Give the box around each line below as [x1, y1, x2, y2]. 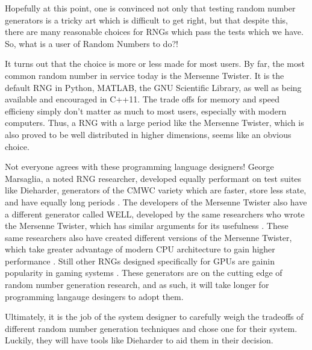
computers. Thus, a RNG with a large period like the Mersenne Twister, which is [5, 116, 304, 129]
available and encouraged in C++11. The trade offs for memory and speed [5, 93, 280, 105]
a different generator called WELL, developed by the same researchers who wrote [5, 207, 305, 220]
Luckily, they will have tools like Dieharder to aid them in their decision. [5, 334, 273, 346]
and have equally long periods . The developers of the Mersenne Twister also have [5, 195, 307, 208]
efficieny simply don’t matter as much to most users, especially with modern [5, 104, 287, 117]
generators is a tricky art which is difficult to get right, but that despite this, [5, 13, 288, 26]
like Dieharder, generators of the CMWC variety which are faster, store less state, [5, 184, 307, 196]
